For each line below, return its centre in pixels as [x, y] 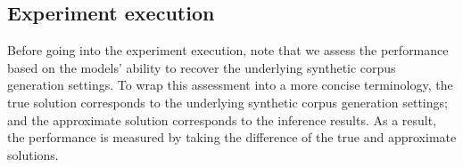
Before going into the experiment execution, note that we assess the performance [228, 50]
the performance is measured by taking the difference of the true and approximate [232, 137]
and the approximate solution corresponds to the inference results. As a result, [222, 119]
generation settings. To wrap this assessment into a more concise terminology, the [230, 85]
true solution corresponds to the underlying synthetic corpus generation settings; [227, 102]
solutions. [33, 154]
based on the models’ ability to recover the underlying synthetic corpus [202, 67]
